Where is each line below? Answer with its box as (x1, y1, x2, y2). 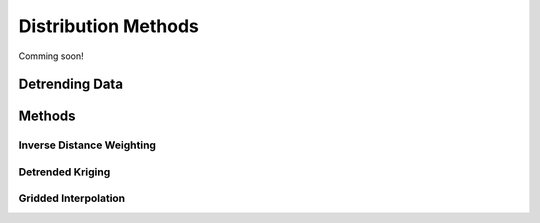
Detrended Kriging (18, 165, 111, 179)
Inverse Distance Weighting (18, 138, 157, 152)
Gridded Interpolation (18, 191, 126, 205)
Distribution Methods (18, 15, 200, 37)
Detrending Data (18, 76, 124, 93)
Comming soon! (18, 50, 84, 62)
